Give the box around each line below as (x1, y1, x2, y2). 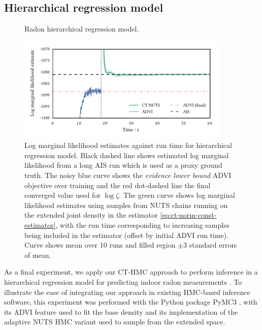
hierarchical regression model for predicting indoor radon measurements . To (4, 276, 242, 287)
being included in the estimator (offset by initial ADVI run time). (24, 229, 229, 240)
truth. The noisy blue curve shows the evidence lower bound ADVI (24, 169, 232, 180)
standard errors (189, 239, 237, 250)
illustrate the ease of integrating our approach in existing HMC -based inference (4, 286, 250, 297)
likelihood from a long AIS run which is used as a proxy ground (24, 160, 222, 170)
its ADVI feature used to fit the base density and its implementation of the (4, 306, 238, 317)
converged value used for (24, 190, 101, 200)
